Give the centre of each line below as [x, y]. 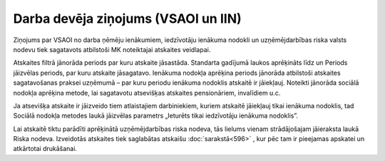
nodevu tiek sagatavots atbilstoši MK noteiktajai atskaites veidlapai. [112, 49]
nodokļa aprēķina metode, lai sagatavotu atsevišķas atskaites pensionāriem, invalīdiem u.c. [147, 93]
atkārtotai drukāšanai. [45, 149]
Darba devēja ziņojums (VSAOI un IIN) [127, 19]
